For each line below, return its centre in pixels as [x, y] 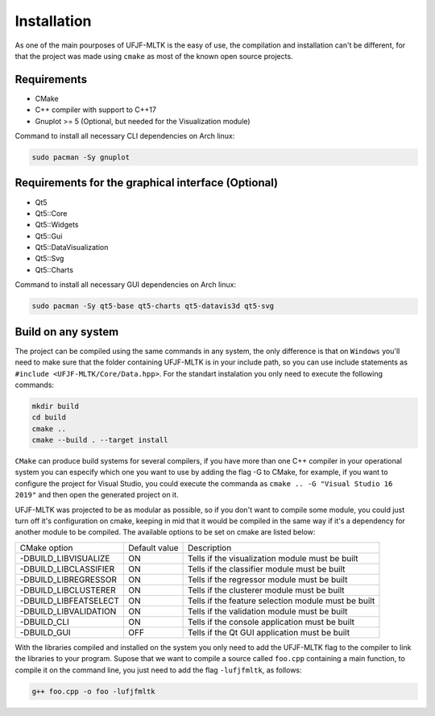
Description [209, 547]
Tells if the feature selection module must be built [281, 601]
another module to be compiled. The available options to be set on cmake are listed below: [165, 532]
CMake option [46, 547]
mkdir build [56, 406]
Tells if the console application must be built [271, 622]
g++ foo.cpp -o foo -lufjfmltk [94, 691]
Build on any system [67, 332]
